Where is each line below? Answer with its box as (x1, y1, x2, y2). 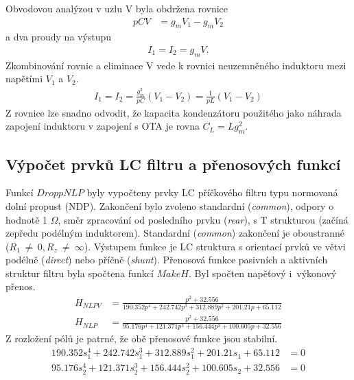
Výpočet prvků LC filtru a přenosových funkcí (5, 153, 341, 174)
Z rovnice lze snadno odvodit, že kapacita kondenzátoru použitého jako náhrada (5, 105, 342, 119)
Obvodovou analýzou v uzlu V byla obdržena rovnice (5, 1, 228, 15)
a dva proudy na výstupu (5, 29, 112, 44)
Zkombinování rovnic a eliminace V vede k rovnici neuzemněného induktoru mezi (5, 58, 346, 72)
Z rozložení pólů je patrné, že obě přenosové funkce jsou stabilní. (5, 331, 278, 346)
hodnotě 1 (5, 212, 48, 226)
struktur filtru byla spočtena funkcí (5, 265, 154, 280)
